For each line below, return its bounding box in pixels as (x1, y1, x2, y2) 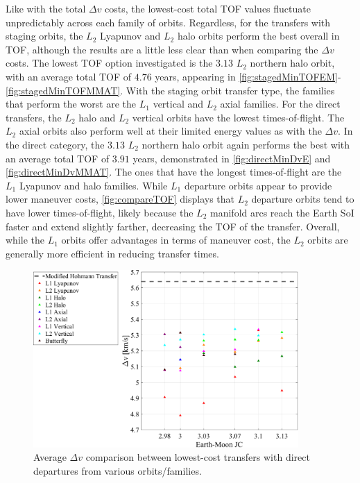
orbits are (307, 232, 348, 247)
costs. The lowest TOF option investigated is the (6, 56, 213, 70)
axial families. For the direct (220, 96, 341, 111)
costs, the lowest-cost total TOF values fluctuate (105, 1, 311, 15)
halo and (78, 110, 116, 124)
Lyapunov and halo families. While (19, 178, 168, 192)
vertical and (153, 96, 204, 111)
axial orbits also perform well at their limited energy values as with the (19, 124, 322, 138)
